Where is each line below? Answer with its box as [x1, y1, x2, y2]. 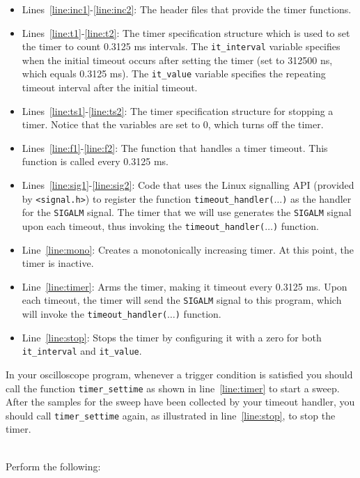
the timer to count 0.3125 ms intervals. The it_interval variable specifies [22, 39, 341, 54]
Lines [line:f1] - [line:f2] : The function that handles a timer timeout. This [22, 140, 328, 155]
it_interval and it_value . [22, 344, 142, 358]
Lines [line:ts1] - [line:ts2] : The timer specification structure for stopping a [22, 103, 334, 118]
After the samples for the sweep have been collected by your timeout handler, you [6, 394, 355, 409]
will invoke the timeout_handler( [22, 307, 168, 321]
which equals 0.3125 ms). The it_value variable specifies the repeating [22, 66, 326, 81]
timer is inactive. [22, 256, 94, 270]
